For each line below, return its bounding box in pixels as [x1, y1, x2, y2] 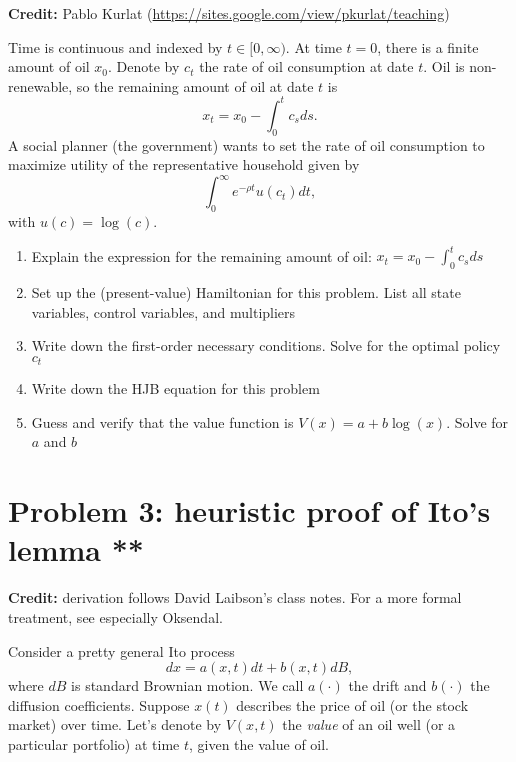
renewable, [8, 75, 73, 96]
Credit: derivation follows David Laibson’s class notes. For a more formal [8, 587, 462, 608]
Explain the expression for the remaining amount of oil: [31, 245, 372, 266]
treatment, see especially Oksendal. [8, 606, 223, 627]
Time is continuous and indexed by [8, 36, 223, 57]
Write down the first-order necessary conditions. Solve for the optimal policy [31, 335, 501, 356]
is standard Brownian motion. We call [71, 675, 304, 696]
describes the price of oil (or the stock [236, 694, 469, 715]
